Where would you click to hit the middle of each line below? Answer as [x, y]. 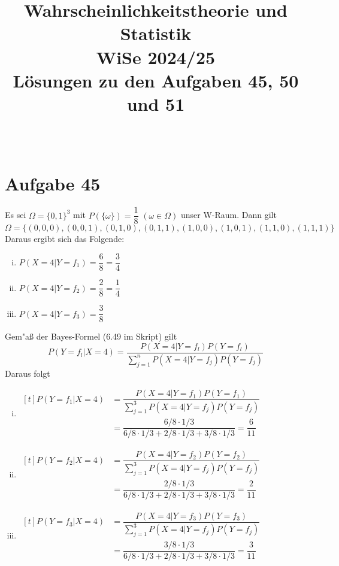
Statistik [156, 33]
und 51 [156, 103]
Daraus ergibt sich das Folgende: [65, 239]
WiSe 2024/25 [156, 57]
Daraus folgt [28, 373]
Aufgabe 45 [53, 184]
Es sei [16, 215]
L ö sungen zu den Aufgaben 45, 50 [156, 80]
